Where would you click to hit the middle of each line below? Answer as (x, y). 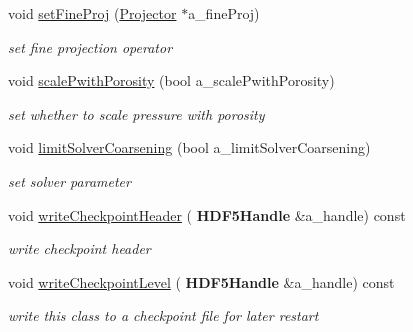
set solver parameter (69, 180)
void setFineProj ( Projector (92, 13)
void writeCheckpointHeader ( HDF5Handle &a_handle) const (207, 214)
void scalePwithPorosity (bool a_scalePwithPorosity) (171, 80)
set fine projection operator (90, 46)
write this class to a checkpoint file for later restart (163, 315)
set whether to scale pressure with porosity (136, 113)
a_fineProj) (224, 13)
